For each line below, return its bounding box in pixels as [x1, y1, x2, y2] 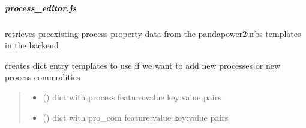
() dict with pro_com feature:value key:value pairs [43, 111, 229, 123]
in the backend [5, 39, 59, 51]
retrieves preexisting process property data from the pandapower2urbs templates [5, 27, 301, 39]
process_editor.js [5, 1, 77, 14]
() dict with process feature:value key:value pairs [43, 90, 221, 103]
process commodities [5, 71, 80, 83]
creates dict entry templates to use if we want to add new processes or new [5, 59, 281, 71]
